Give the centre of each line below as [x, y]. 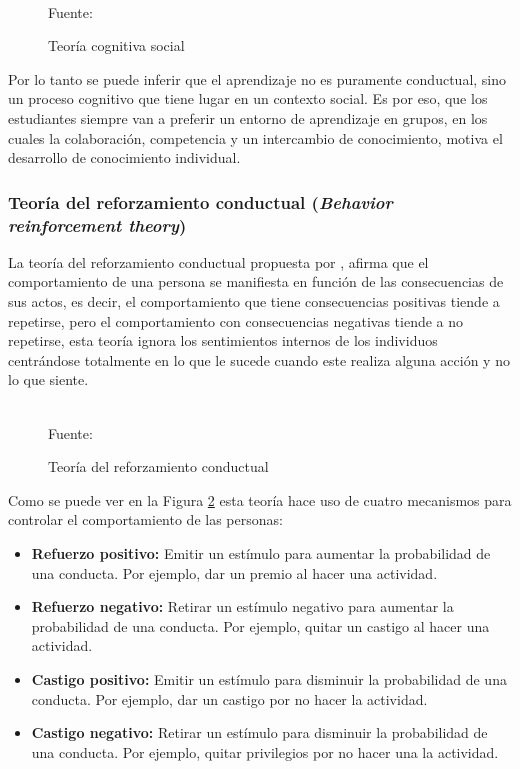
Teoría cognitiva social [116, 45]
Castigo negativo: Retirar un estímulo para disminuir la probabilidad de [259, 732]
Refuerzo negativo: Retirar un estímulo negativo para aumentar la [242, 606]
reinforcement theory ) [97, 224]
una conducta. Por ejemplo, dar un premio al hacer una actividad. [234, 572]
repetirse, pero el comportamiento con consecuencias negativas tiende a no [236, 320]
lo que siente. [48, 379]
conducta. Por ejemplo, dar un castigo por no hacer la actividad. [229, 698]
